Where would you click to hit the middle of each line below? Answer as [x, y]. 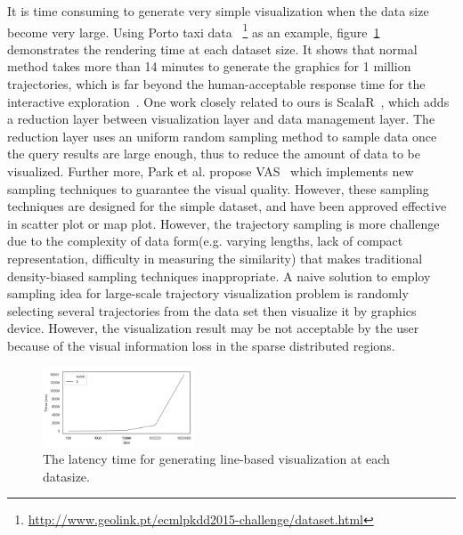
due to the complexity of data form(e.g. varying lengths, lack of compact [205, 241]
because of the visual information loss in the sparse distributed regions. [201, 345]
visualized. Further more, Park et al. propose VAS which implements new [211, 171]
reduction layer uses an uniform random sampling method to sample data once [222, 136]
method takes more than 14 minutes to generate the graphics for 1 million [209, 66]
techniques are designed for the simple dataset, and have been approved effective [227, 206]
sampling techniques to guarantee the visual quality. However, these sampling [218, 188]
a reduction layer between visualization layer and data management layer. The [221, 119]
